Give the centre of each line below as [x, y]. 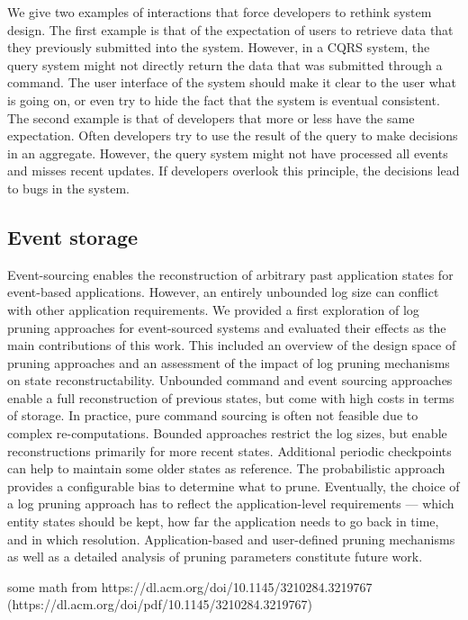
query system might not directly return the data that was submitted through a [225, 64]
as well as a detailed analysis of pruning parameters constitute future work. [215, 557]
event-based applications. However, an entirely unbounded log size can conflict [223, 292]
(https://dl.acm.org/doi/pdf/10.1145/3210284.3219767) [160, 604]
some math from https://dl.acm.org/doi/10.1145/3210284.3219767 [190, 586]
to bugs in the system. [68, 188]
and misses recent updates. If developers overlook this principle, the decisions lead [234, 171]
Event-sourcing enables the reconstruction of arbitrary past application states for [230, 274]
